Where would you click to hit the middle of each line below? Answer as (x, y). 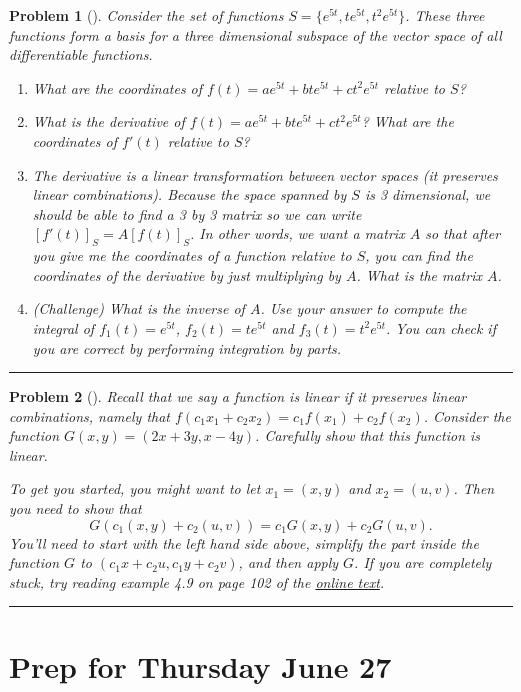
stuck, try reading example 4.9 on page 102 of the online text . (197, 581)
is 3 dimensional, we (427, 194)
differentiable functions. (81, 54)
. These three (445, 15)
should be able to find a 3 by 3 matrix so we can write (197, 213)
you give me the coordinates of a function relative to (192, 255)
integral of (63, 327)
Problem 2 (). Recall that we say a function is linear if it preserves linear (238, 396)
